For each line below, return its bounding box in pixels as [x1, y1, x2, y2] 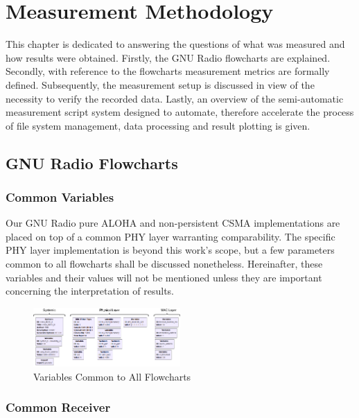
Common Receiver [6, 399, 111, 416]
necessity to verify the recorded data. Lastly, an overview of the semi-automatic [6, 91, 344, 105]
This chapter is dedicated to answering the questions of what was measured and [6, 37, 345, 51]
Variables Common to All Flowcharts [33, 369, 191, 383]
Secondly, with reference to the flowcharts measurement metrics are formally [6, 64, 330, 78]
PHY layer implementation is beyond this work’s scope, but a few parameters [6, 243, 335, 257]
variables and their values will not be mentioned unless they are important [6, 270, 322, 284]
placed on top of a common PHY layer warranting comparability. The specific [6, 229, 335, 243]
